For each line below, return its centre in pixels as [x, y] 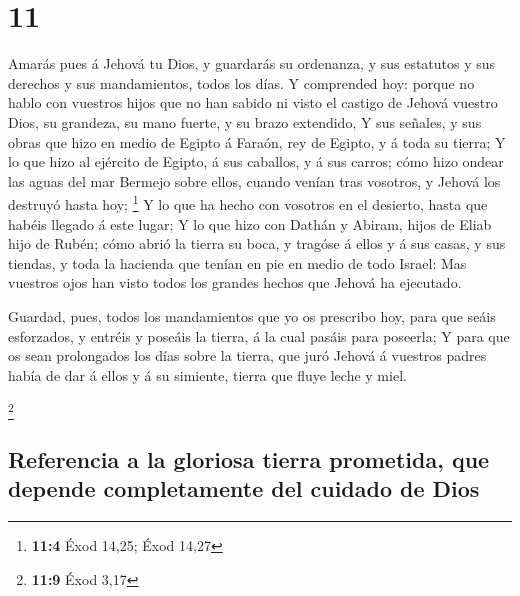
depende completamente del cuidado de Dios [244, 488]
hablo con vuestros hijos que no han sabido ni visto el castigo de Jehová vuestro [253, 102]
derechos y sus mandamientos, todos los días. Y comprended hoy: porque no [241, 82]
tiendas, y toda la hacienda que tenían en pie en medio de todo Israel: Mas [237, 262]
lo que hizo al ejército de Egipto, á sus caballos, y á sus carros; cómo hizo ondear [256, 161]
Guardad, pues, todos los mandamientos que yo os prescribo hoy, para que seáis [252, 315]
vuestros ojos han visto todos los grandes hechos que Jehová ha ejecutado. [235, 282]
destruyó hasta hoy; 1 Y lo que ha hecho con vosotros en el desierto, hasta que [248, 202]
